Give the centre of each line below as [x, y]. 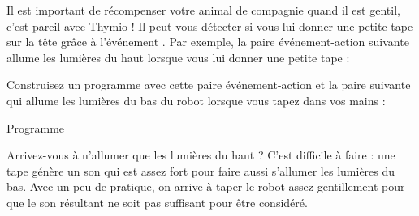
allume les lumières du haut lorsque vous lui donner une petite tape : [178, 57]
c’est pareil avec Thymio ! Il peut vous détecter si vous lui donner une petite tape [210, 25]
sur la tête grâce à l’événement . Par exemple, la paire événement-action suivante [208, 42]
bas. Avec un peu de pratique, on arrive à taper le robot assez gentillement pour [206, 186]
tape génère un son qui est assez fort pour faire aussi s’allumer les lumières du [201, 170]
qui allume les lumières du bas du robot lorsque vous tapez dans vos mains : [196, 100]
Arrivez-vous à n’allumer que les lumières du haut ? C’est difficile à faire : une [201, 155]
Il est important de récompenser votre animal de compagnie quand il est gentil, [203, 10]
